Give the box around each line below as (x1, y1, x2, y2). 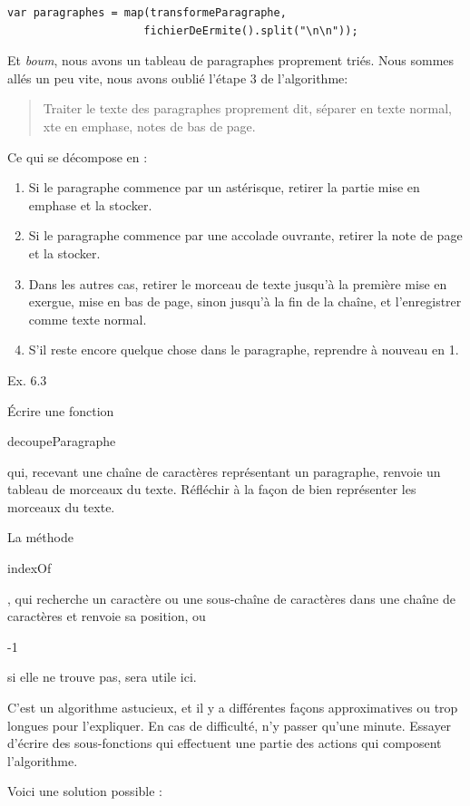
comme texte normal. (28, 309, 147, 328)
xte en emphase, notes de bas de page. (43, 116, 256, 135)
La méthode (7, 528, 73, 547)
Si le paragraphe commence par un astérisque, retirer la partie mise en (28, 178, 420, 197)
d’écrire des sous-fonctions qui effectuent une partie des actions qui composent (7, 733, 442, 753)
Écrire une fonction (7, 401, 114, 420)
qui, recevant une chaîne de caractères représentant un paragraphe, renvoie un (7, 461, 441, 481)
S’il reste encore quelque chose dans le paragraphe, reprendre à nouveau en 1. (28, 340, 459, 359)
